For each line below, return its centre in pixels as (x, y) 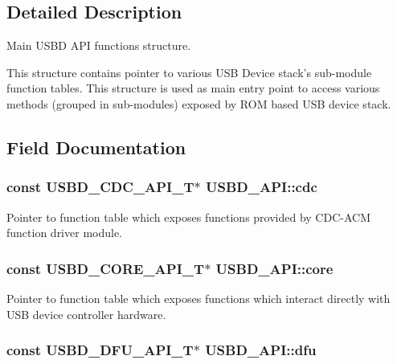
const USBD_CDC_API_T (100, 187)
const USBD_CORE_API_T (106, 268)
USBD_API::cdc (262, 187)
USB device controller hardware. (86, 314)
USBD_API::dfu (261, 350)
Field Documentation (96, 147)
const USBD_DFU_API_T (100, 350)
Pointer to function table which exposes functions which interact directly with (198, 298)
